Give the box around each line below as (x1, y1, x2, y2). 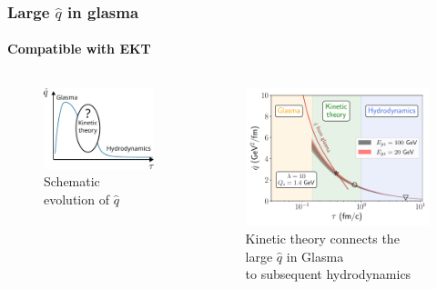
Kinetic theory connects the (245, 229, 400, 248)
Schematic (44, 172, 100, 191)
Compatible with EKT (7, 39, 151, 58)
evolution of (44, 190, 109, 208)
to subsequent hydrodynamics (245, 264, 412, 284)
